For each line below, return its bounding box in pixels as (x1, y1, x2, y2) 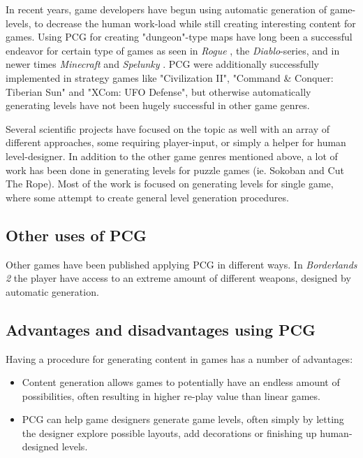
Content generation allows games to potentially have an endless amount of (22, 375, 340, 389)
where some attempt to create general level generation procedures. (6, 189, 289, 204)
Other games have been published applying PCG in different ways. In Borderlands (6, 257, 357, 271)
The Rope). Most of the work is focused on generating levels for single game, (6, 176, 334, 191)
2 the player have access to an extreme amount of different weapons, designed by (6, 271, 351, 285)
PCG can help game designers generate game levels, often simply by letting (22, 412, 344, 427)
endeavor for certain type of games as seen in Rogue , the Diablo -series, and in (6, 43, 340, 57)
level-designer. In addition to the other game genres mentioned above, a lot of (6, 148, 338, 163)
